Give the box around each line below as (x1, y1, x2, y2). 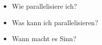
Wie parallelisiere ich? (12, 1, 77, 11)
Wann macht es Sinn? (12, 33, 76, 44)
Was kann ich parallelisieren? (12, 17, 98, 27)
